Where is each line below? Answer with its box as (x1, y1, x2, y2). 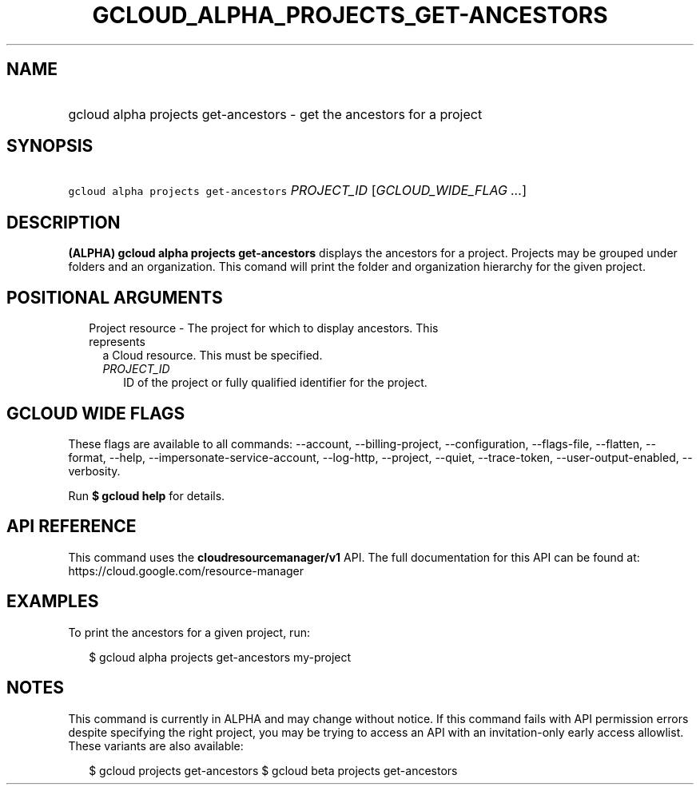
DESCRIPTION (6, 212, 121, 233)
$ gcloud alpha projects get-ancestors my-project (89, 650, 352, 664)
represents (89, 335, 145, 349)
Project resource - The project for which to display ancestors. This (89, 321, 439, 336)
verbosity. (68, 463, 121, 478)
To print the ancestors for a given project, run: (68, 625, 310, 639)
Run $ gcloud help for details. (68, 488, 225, 503)
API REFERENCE (6, 516, 137, 537)
